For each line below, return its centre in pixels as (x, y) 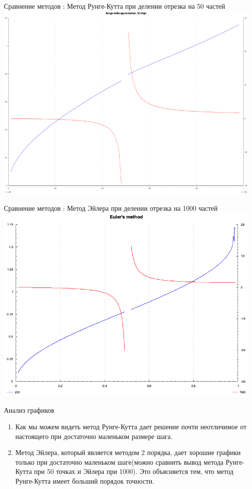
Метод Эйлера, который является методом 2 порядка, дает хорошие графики (128, 452)
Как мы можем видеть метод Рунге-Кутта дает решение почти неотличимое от (131, 426)
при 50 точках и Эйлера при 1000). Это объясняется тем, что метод (134, 471)
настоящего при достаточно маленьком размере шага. (94, 436)
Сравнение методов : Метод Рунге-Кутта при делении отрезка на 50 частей (115, 6)
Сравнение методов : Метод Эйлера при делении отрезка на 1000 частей (111, 208)
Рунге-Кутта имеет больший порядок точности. (85, 481)
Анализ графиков (29, 410)
